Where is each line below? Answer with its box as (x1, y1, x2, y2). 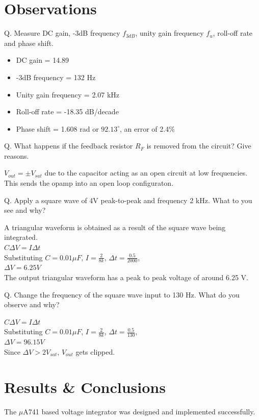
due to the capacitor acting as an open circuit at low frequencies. (44, 167, 248, 178)
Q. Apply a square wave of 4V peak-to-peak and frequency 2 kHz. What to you (4, 194, 252, 205)
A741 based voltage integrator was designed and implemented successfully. (23, 406, 255, 416)
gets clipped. (75, 346, 115, 357)
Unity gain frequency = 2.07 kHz (16, 89, 120, 100)
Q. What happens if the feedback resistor (4, 140, 133, 151)
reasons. (4, 150, 29, 161)
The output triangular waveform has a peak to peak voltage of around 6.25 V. (4, 272, 248, 283)
